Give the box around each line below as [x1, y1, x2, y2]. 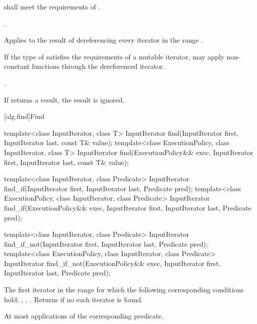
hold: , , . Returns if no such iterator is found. [4, 294, 143, 304]
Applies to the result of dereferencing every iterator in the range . [4, 35, 203, 45]
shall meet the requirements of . [4, 1, 101, 11]
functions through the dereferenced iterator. [32, 61, 165, 71]
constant [4, 61, 30, 71]
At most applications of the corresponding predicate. [4, 311, 164, 321]
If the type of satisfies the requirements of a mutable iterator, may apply [4, 51, 224, 61]
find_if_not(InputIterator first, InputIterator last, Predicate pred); [4, 238, 208, 249]
